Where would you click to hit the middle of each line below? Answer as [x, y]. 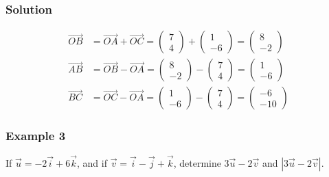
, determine [197, 162]
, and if [92, 162]
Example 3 [36, 136]
